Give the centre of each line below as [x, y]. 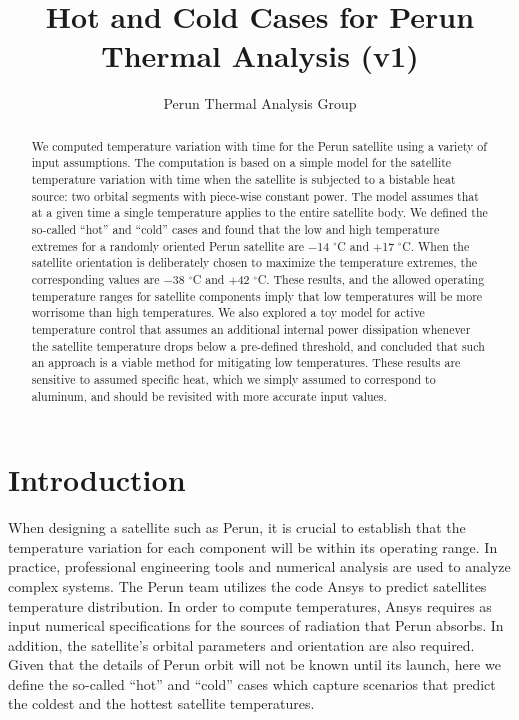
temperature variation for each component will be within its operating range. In [253, 546]
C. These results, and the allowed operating [371, 278]
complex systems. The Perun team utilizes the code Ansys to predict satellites [247, 585]
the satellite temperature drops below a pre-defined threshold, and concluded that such [258, 345]
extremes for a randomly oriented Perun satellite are [168, 245]
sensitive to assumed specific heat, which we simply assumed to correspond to [233, 378]
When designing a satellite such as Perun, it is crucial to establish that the [237, 527]
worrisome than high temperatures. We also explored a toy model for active [228, 312]
